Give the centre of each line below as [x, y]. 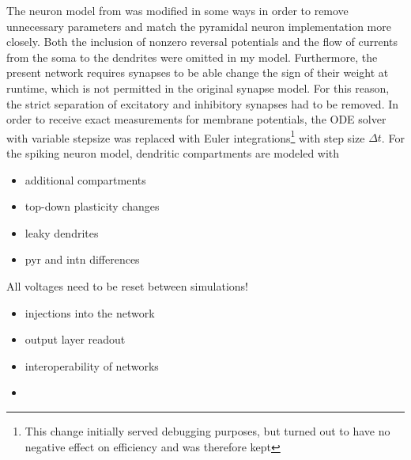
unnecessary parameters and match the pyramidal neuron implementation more [199, 26]
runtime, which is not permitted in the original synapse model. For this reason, [198, 87]
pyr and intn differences [82, 259]
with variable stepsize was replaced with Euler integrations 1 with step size [186, 136]
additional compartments [85, 179]
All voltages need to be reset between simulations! [127, 285]
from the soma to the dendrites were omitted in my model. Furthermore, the [192, 57]
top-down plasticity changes [92, 206]
